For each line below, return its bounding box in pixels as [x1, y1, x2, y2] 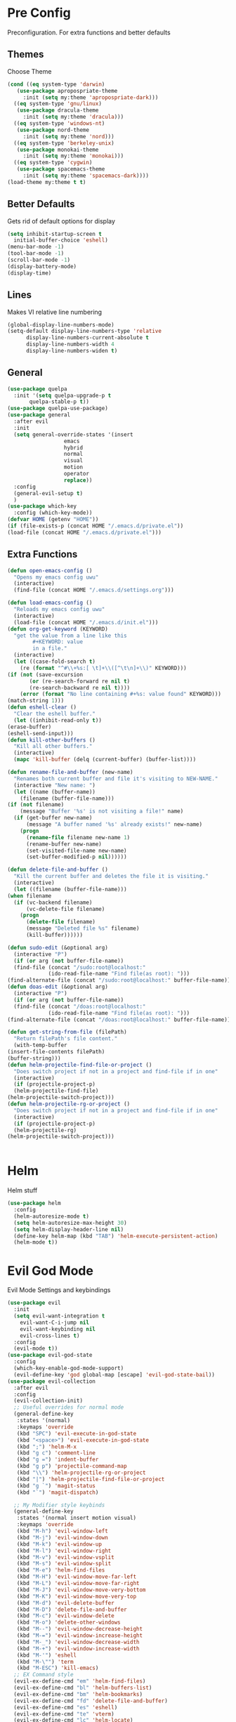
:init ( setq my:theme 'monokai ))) [22, 152, 124, 159]
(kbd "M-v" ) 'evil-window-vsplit [16, 1553, 114, 1560]
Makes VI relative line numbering [7, 308, 103, 316]
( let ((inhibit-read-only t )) [13, 716, 102, 724]
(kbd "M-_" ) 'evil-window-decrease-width [16, 1638, 140, 1645]
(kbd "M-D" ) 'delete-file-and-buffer [16, 1606, 128, 1613]
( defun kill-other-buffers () [7, 736, 96, 744]
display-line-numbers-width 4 [25, 341, 114, 348]
